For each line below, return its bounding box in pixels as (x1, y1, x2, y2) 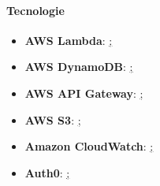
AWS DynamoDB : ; (24, 58, 133, 75)
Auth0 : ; (24, 164, 70, 180)
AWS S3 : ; (24, 111, 81, 128)
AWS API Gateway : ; (24, 84, 143, 101)
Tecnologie (6, 2, 65, 18)
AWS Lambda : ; (24, 32, 113, 48)
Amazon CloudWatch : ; (24, 138, 154, 154)
